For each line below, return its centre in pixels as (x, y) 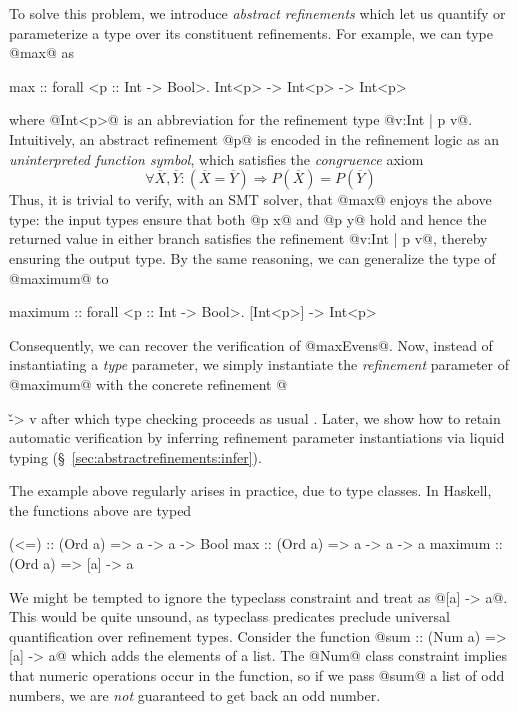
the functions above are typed (100, 509)
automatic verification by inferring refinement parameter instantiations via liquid (257, 437)
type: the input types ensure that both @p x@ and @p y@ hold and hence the (248, 218)
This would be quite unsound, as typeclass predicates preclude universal (229, 616)
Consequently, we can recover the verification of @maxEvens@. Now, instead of (251, 344)
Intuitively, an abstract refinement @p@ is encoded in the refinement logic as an (254, 138)
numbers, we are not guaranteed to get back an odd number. (195, 694)
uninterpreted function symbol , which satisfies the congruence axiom (216, 158)
